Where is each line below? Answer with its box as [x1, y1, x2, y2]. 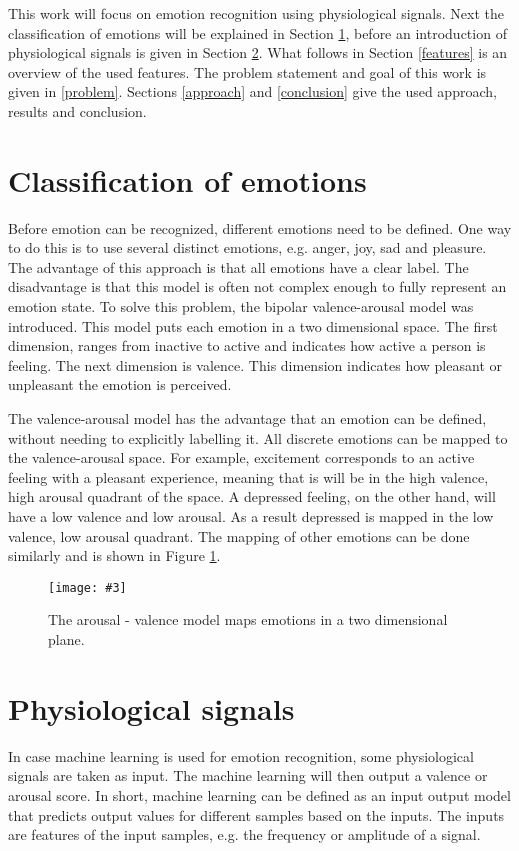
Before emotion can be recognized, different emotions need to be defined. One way [8, 217, 512, 238]
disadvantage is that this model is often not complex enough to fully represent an [8, 276, 507, 297]
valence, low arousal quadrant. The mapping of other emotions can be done [8, 525, 470, 546]
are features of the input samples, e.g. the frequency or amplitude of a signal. [8, 824, 481, 845]
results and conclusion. [8, 100, 147, 121]
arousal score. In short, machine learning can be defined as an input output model [8, 784, 511, 805]
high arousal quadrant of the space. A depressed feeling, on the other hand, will [8, 486, 496, 507]
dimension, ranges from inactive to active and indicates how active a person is [8, 335, 486, 356]
